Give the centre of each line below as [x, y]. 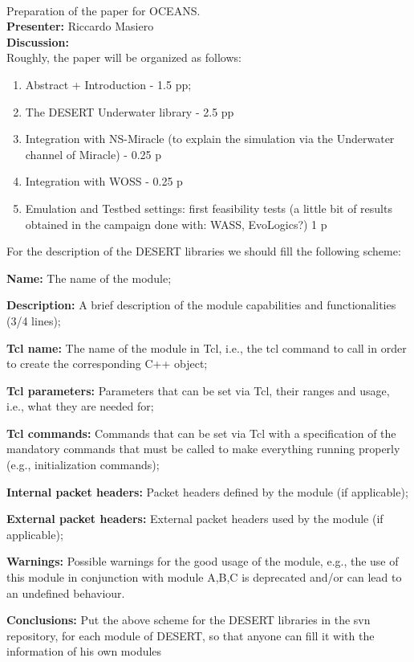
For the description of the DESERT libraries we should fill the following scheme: [204, 251]
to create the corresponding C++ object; [107, 364]
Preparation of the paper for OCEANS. [103, 10]
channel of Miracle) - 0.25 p [93, 154]
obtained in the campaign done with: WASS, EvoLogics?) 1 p [176, 224]
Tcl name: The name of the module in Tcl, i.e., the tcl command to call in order [207, 347]
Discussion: [38, 41]
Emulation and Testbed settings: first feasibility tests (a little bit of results [209, 208]
